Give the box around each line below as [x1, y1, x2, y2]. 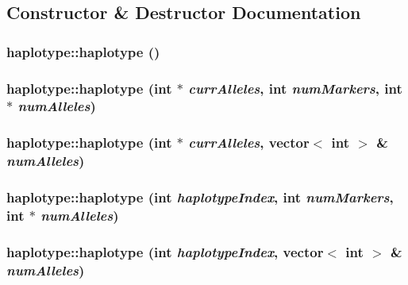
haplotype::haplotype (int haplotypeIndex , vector [6, 241, 324, 261]
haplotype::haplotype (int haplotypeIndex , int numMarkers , [6, 187, 394, 207]
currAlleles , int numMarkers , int [188, 78, 402, 98]
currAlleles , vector [188, 133, 310, 152]
